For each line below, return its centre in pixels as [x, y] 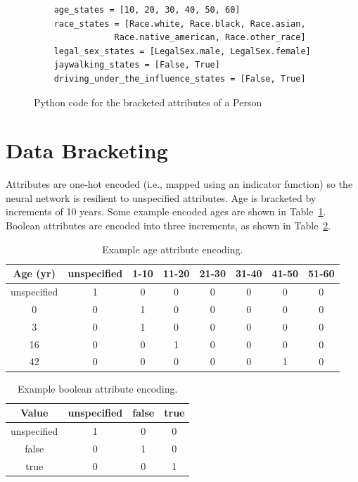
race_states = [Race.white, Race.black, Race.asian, [180, 24]
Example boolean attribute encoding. [98, 388]
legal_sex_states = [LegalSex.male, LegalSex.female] [182, 51]
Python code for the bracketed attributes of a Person [148, 102]
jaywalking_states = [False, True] [137, 65]
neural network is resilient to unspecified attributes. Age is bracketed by [161, 197]
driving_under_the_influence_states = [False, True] [180, 78]
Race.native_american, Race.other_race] [210, 38]
